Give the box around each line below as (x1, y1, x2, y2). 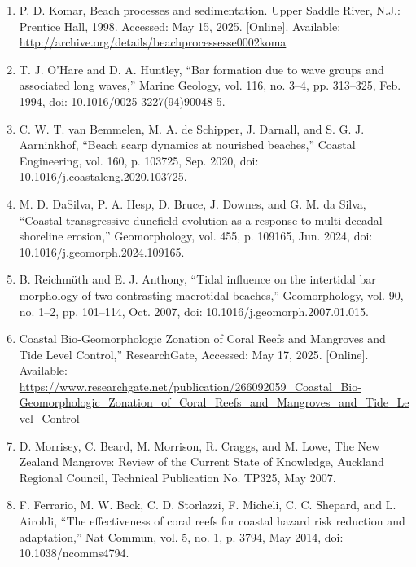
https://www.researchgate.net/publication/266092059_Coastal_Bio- (19, 377, 361, 394)
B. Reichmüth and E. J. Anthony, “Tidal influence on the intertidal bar (19, 270, 376, 288)
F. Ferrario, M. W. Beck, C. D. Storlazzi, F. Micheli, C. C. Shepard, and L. (19, 496, 396, 513)
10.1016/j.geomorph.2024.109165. (19, 243, 185, 260)
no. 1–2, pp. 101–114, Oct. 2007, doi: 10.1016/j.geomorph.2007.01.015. (19, 302, 369, 319)
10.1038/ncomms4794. (19, 544, 129, 561)
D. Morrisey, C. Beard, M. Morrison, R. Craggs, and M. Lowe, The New (19, 437, 380, 454)
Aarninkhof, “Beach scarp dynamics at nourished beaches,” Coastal (19, 136, 356, 153)
